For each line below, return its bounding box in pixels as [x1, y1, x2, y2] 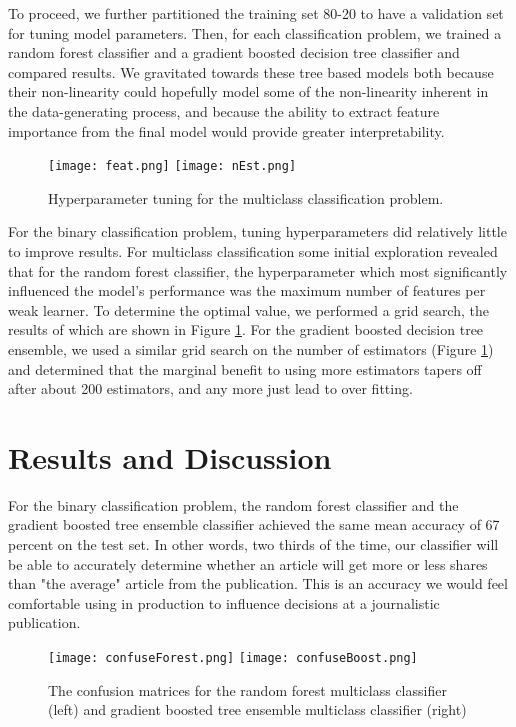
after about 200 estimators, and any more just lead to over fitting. [8, 378, 413, 399]
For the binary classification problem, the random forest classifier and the [8, 494, 459, 515]
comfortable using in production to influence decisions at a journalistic [8, 592, 440, 613]
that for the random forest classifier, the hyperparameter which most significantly [8, 260, 508, 281]
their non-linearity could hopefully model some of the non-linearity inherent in [8, 81, 489, 102]
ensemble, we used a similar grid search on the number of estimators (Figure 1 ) [8, 338, 494, 359]
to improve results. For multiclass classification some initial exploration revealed [8, 241, 498, 261]
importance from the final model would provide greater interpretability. [8, 120, 445, 141]
